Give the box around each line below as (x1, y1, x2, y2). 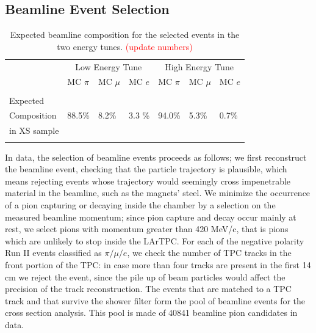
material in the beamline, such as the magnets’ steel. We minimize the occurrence (5, 186, 311, 199)
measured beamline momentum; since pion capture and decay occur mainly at (5, 210, 296, 223)
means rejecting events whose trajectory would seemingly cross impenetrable (5, 174, 291, 187)
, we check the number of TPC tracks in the (127, 246, 292, 259)
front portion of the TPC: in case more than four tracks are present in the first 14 (5, 258, 311, 271)
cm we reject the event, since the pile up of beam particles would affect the (5, 270, 285, 283)
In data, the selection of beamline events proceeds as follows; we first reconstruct (5, 150, 307, 163)
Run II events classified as (5, 246, 102, 259)
